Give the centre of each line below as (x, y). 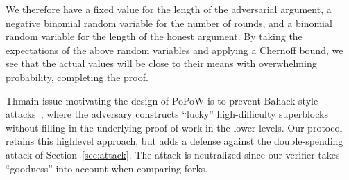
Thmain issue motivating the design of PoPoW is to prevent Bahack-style (162, 100)
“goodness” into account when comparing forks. (107, 168)
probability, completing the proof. (77, 76)
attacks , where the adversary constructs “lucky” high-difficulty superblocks (167, 114)
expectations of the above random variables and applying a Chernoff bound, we (174, 49)
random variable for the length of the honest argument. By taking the (154, 36)
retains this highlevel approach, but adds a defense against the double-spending (174, 141)
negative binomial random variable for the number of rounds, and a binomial (169, 22)
